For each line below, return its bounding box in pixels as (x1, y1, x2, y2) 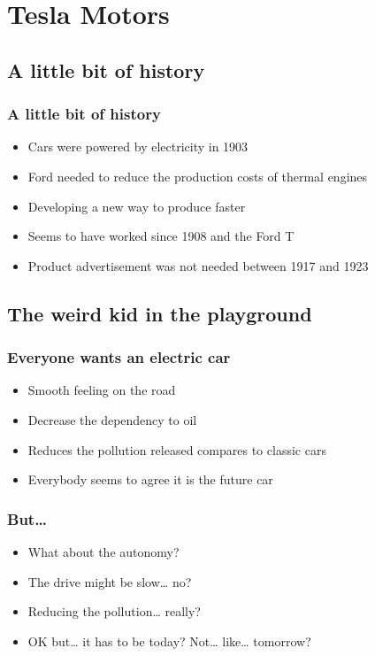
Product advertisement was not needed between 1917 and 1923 (27, 256, 369, 274)
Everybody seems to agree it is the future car (27, 470, 273, 489)
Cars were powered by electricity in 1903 (27, 137, 249, 156)
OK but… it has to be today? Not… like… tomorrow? (27, 631, 311, 650)
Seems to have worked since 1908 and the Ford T (27, 227, 295, 245)
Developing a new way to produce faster (27, 197, 246, 215)
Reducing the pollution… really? (27, 602, 201, 621)
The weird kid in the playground (7, 299, 312, 327)
